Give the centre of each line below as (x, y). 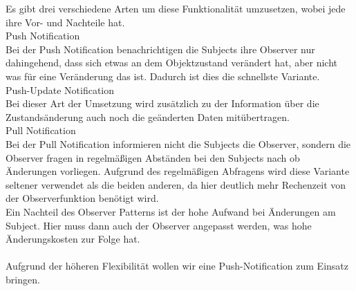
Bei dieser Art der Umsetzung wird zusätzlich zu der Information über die (162, 103)
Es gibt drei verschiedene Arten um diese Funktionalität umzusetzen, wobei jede (176, 8)
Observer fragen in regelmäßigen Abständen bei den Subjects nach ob (153, 157)
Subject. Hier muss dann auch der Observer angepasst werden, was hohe (159, 225)
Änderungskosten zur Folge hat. (73, 239)
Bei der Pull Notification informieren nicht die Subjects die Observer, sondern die (178, 143)
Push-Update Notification (60, 90)
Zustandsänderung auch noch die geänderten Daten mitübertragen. (148, 116)
